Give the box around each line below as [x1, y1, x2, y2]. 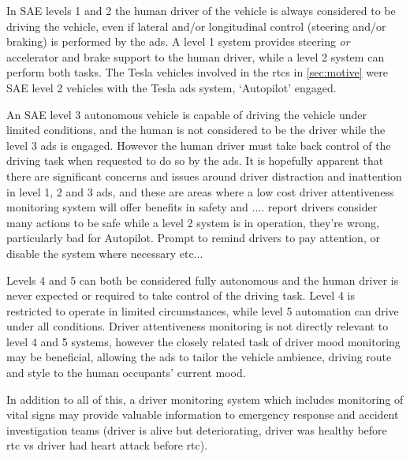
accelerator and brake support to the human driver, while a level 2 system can [6, 48, 385, 65]
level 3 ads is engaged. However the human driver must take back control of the [6, 136, 391, 153]
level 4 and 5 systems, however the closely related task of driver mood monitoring [6, 333, 401, 349]
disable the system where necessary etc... [6, 244, 203, 261]
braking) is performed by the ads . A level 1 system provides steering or [6, 33, 350, 50]
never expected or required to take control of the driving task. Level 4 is [6, 287, 355, 304]
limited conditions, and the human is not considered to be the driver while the [6, 121, 386, 138]
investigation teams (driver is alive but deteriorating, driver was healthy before [6, 421, 387, 438]
